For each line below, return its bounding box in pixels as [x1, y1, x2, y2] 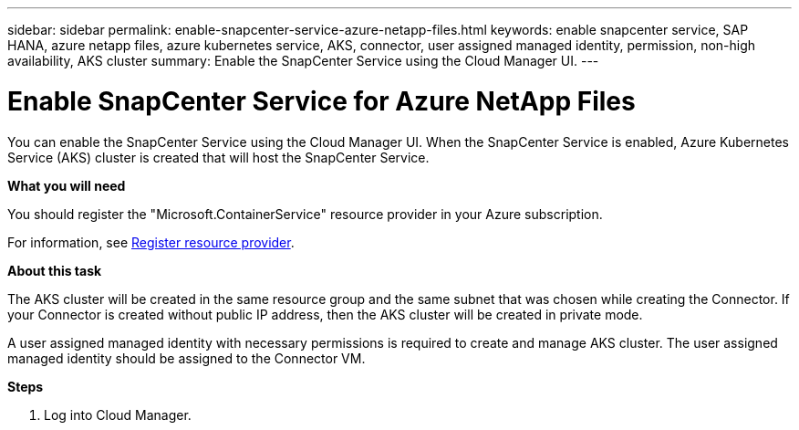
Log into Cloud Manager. [44, 406, 192, 423]
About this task [7, 262, 102, 278]
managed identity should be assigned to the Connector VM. [7, 350, 366, 366]
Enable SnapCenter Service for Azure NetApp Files [7, 85, 636, 117]
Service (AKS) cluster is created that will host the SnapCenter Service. [7, 149, 430, 165]
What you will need [7, 177, 126, 194]
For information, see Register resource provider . [7, 234, 295, 250]
